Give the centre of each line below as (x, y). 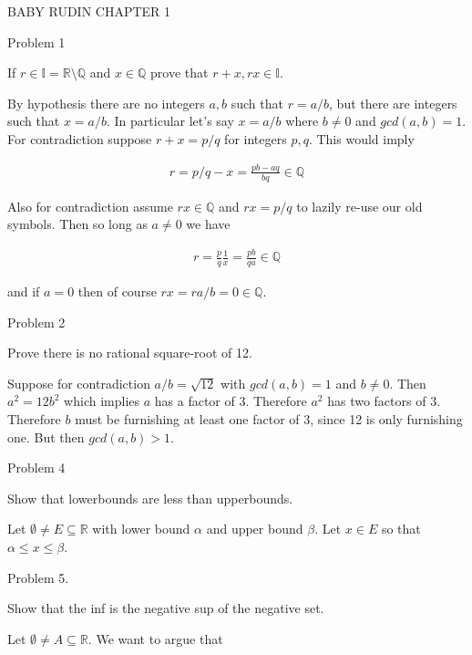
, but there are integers (393, 103)
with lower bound (141, 529)
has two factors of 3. (384, 401)
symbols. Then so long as (77, 224)
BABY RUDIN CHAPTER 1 (89, 11)
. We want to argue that (155, 638)
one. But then (46, 437)
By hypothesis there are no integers (106, 103)
